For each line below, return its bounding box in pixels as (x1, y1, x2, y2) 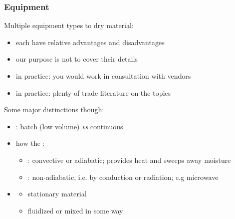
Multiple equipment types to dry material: (4, 20, 134, 31)
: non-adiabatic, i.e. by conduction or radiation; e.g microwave (28, 171, 218, 182)
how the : (16, 138, 45, 148)
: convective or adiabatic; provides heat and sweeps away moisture (28, 154, 231, 165)
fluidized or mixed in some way (28, 205, 123, 215)
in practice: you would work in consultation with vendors (16, 71, 191, 81)
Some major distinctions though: (4, 104, 104, 115)
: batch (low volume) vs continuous (16, 121, 123, 131)
